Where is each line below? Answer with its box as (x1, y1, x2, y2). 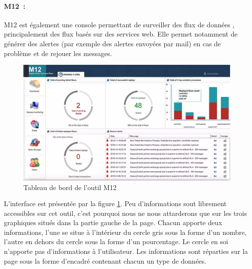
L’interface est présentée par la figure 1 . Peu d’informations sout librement (4, 198, 227, 209)
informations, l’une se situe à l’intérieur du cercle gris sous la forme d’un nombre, (4, 227, 247, 237)
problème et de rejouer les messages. (4, 48, 112, 58)
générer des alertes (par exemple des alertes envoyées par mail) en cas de (4, 38, 221, 48)
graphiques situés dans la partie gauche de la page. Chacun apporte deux (4, 217, 222, 228)
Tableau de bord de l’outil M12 (23, 182, 117, 192)
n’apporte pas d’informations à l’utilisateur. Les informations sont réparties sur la (4, 246, 248, 256)
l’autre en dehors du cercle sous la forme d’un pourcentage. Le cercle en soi (4, 236, 228, 247)
